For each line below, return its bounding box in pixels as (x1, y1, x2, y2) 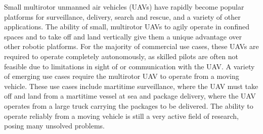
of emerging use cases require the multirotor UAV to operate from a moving (4, 71, 239, 81)
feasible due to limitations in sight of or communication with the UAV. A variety (4, 61, 255, 71)
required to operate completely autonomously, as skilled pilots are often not (4, 51, 238, 61)
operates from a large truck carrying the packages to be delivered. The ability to (4, 100, 253, 111)
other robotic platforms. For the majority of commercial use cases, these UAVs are (4, 41, 259, 52)
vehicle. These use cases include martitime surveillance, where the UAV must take (4, 80, 258, 91)
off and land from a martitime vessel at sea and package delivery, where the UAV (4, 91, 256, 101)
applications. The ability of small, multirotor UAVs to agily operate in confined (4, 21, 249, 32)
